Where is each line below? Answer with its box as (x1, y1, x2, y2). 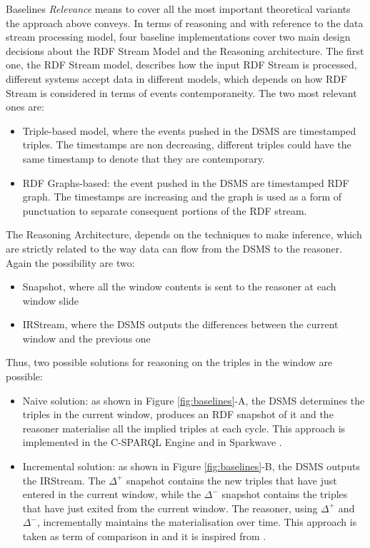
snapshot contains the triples (221, 487, 348, 502)
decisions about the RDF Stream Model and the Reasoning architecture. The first (6, 43, 364, 58)
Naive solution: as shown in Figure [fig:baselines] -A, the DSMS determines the (22, 392, 365, 407)
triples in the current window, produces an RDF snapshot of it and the (22, 407, 334, 422)
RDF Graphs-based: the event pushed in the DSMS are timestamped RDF (22, 175, 349, 190)
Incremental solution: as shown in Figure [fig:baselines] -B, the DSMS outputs (22, 459, 360, 474)
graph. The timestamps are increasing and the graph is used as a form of (22, 189, 342, 204)
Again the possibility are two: (6, 255, 135, 270)
